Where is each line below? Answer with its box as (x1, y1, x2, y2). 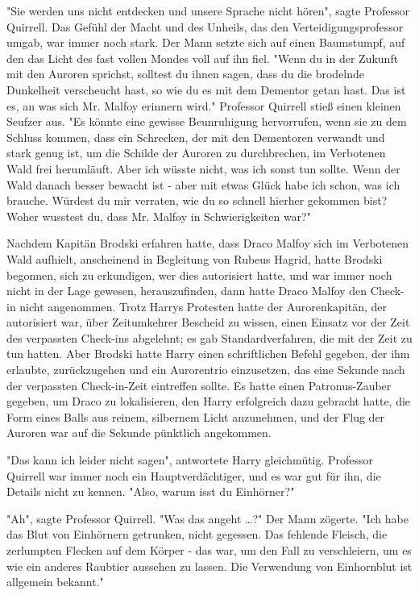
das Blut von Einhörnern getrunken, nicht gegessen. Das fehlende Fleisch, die (6, 526, 388, 543)
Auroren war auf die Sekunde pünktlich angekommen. (6, 424, 272, 441)
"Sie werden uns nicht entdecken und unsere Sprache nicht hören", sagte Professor (6, 2, 410, 19)
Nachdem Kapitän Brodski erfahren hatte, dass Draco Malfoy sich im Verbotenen (6, 235, 409, 252)
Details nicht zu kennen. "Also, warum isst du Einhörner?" (6, 483, 295, 500)
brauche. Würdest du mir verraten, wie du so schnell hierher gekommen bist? (6, 192, 388, 209)
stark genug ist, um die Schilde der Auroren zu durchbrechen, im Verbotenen (6, 144, 386, 161)
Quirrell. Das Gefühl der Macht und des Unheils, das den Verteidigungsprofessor (6, 18, 404, 35)
